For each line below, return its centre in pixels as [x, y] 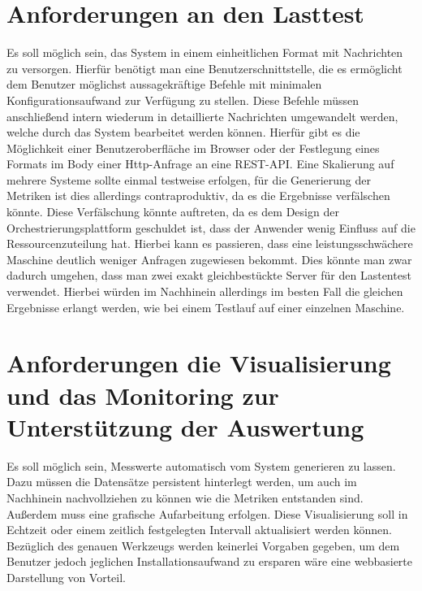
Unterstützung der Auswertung [185, 426]
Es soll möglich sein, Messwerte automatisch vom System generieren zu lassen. [201, 465]
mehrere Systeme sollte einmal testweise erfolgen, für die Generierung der [189, 179]
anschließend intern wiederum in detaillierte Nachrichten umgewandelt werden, [202, 116]
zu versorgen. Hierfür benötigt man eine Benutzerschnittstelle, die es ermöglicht [205, 68]
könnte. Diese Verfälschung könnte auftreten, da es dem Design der [173, 212]
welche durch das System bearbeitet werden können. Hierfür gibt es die [183, 132]
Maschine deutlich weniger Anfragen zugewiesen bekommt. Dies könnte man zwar [209, 259]
